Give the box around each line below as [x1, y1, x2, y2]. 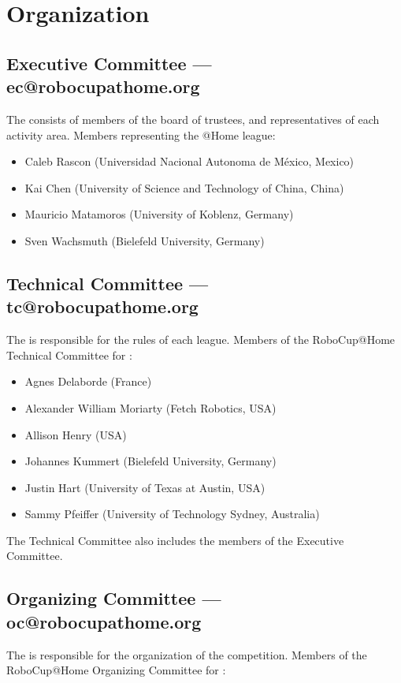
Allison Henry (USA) [24, 426, 127, 442]
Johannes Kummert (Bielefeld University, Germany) [24, 453, 277, 469]
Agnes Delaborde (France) [24, 373, 152, 390]
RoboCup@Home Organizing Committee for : [6, 662, 226, 678]
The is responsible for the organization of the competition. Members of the [6, 646, 367, 662]
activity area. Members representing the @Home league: [6, 126, 276, 143]
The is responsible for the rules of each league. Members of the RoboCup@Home [6, 331, 395, 348]
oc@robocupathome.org [6, 609, 202, 633]
